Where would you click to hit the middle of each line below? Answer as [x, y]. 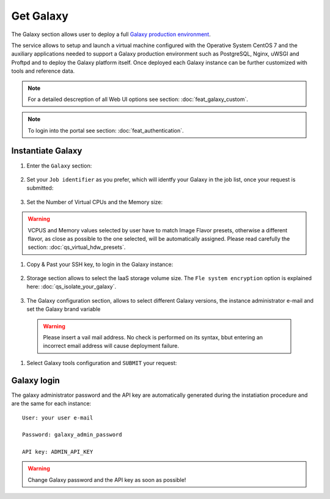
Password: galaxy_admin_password [72, 435]
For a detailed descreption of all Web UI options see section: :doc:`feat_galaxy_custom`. [138, 99]
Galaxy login [36, 380]
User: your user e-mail [58, 418]
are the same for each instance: [51, 404]
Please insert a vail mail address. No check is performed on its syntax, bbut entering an [153, 338]
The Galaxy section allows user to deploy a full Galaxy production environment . [111, 34]
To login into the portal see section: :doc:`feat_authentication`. [106, 130]
